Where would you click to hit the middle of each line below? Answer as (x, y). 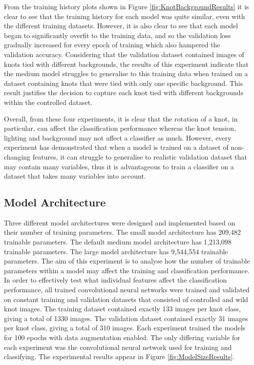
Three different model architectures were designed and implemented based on (120, 222)
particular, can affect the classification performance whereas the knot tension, (120, 128)
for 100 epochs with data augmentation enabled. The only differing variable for (122, 337)
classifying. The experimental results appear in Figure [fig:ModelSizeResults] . (119, 356)
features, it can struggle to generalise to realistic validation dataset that (140, 156)
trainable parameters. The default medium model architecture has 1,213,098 (118, 242)
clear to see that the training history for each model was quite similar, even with (125, 16)
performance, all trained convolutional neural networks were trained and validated (127, 290)
